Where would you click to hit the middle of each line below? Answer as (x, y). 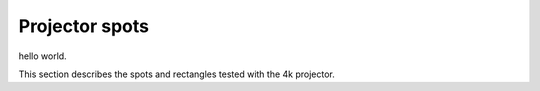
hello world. (42, 56)
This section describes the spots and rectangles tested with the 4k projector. (176, 74)
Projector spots (84, 26)
